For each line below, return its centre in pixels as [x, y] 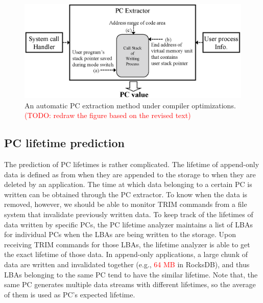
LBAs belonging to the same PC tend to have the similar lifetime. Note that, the [131, 274]
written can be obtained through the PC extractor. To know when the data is [126, 194]
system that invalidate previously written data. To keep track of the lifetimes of [129, 214]
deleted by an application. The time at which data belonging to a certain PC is [128, 184]
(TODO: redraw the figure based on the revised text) [108, 115]
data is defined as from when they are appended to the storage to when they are [130, 174]
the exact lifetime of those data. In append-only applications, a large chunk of [126, 254]
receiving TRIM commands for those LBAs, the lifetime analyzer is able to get [127, 244]
